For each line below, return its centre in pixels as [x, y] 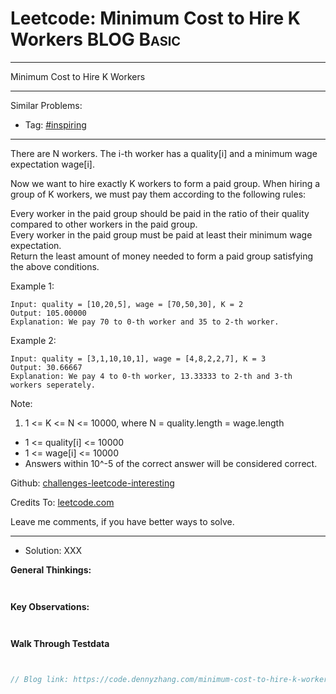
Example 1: [32, 286]
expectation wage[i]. [53, 164]
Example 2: [33, 340]
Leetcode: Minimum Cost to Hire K [155, 18]
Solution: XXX [53, 550]
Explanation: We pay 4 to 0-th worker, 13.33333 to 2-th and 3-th [151, 376]
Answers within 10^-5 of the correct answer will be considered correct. [171, 463]
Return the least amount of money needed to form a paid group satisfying [162, 256]
